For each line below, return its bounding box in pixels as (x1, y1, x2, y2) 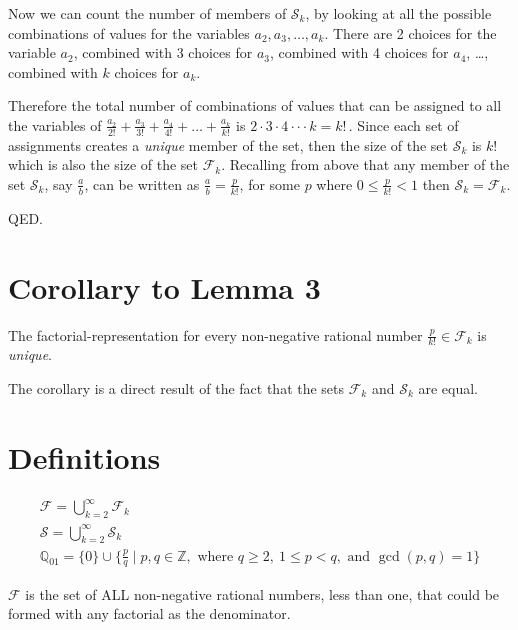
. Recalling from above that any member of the (221, 154, 510, 175)
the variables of (8, 114, 102, 135)
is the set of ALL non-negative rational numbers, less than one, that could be (25, 583, 500, 604)
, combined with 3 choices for (73, 42, 253, 63)
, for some (239, 173, 300, 194)
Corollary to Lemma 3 (8, 266, 321, 307)
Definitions (8, 436, 161, 477)
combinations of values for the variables (8, 22, 250, 43)
